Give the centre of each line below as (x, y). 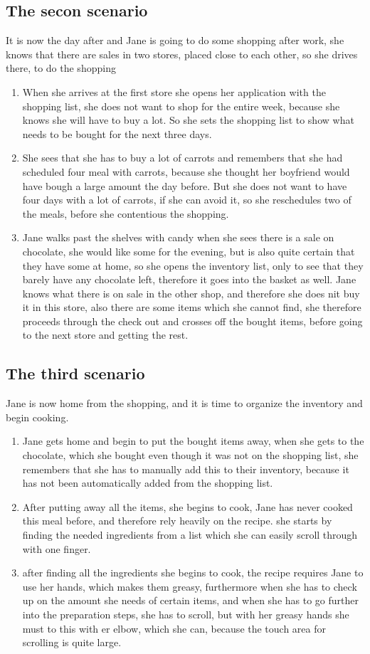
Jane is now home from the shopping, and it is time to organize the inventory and (184, 403)
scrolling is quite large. (72, 642)
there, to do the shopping (61, 68)
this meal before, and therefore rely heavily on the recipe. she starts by (177, 521)
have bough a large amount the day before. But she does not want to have (185, 185)
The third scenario (75, 373)
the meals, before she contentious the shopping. (126, 213)
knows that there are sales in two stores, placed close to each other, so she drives (182, 54)
